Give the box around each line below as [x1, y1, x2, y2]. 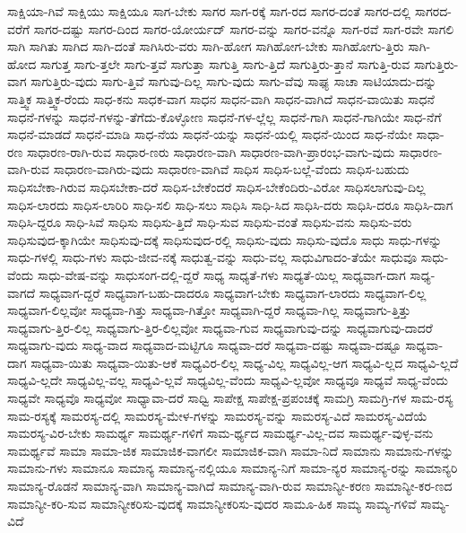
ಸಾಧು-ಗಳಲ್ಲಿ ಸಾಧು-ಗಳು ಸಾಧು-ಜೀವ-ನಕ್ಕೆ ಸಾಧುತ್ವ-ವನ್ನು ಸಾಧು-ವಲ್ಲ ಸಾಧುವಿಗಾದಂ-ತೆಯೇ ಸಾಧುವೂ [7, 248, 418, 266]
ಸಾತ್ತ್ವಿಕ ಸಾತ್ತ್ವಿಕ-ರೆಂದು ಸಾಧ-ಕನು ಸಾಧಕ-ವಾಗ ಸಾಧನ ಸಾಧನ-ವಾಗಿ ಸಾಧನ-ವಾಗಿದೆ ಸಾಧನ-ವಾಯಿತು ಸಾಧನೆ [7, 89, 435, 108]
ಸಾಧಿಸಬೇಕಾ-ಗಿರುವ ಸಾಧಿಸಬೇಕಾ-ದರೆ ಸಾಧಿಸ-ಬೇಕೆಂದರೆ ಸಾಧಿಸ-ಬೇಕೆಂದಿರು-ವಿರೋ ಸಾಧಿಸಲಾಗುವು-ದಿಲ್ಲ [7, 177, 426, 196]
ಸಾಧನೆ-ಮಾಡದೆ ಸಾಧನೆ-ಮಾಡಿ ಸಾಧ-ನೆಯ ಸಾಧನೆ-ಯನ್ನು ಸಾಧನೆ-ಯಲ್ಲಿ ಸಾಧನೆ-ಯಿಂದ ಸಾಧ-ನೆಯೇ [7, 125, 412, 144]
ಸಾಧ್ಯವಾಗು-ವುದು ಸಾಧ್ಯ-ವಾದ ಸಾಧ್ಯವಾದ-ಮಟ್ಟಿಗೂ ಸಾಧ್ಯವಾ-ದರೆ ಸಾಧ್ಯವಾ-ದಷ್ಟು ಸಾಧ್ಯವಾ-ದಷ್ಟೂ [7, 336, 401, 354]
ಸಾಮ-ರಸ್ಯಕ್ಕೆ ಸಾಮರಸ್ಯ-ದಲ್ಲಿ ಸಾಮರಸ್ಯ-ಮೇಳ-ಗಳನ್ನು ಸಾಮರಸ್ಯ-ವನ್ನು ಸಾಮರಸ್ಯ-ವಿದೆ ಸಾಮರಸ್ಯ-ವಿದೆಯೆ [7, 406, 427, 424]
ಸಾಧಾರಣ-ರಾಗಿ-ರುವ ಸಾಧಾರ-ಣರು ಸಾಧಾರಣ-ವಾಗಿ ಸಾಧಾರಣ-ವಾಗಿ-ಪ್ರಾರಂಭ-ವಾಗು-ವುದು [26, 142, 395, 161]
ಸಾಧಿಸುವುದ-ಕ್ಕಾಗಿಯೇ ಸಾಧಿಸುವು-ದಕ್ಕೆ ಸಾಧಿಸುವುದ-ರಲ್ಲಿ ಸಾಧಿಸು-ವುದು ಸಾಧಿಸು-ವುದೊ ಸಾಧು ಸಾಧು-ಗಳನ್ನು [7, 230, 443, 249]
